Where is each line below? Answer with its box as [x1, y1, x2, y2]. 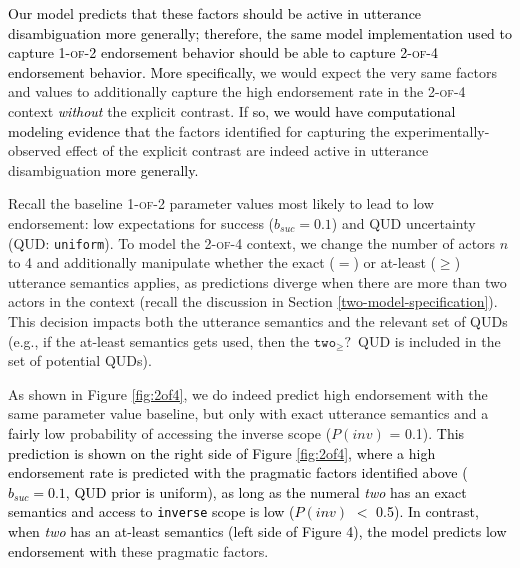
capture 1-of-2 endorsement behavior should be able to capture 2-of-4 [8, 42, 438, 63]
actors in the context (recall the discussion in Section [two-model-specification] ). [8, 291, 498, 312]
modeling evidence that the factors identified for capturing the [8, 120, 390, 141]
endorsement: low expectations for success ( [8, 212, 275, 233]
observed [8, 140, 62, 161]
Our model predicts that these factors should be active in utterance [8, 3, 422, 23]
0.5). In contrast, [376, 501, 479, 522]
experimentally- [394, 120, 490, 141]
